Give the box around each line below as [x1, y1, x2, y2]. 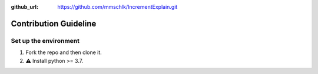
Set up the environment [11, 36, 79, 45]
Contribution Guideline [11, 18, 97, 29]
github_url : [11, 4, 38, 10]
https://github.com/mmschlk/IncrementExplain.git [57, 4, 178, 10]
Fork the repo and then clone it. [25, 49, 102, 56]
